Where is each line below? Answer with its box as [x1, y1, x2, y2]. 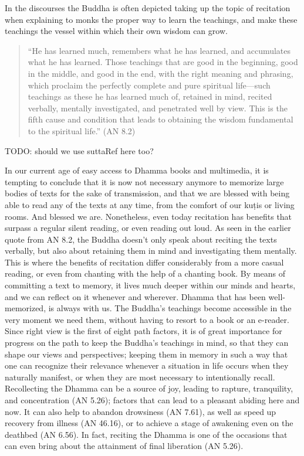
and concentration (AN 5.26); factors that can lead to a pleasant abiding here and [5, 394, 300, 406]
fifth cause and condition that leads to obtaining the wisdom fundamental [28, 113, 293, 125]
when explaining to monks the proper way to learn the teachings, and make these [5, 13, 298, 25]
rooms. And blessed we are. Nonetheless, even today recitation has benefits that [5, 210, 292, 222]
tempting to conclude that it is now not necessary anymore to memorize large [5, 175, 284, 188]
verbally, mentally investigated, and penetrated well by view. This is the [28, 101, 288, 114]
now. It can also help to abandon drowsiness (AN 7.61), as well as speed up [5, 405, 276, 417]
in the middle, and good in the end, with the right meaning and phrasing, [28, 67, 293, 79]
